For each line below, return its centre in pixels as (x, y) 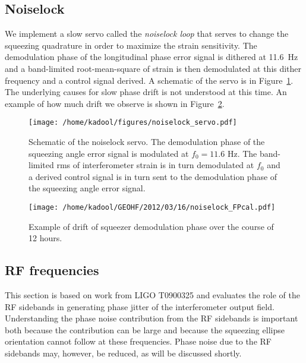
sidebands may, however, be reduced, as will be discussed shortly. (123, 353)
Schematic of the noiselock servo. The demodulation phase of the (147, 142)
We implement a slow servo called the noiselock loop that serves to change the (147, 34)
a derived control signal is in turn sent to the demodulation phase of (153, 176)
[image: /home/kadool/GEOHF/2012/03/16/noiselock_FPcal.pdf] (152, 207)
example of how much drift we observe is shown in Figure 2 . (115, 103)
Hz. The (242, 153)
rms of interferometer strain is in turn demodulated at (155, 165)
